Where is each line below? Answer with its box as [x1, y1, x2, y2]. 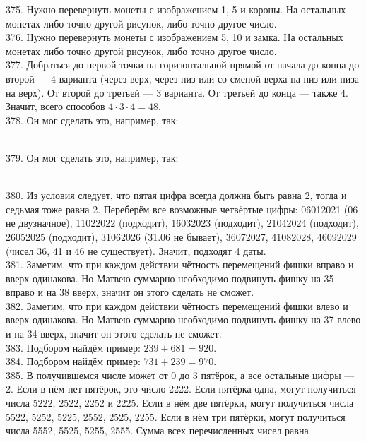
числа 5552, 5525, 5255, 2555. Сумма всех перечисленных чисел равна [6, 423, 309, 438]
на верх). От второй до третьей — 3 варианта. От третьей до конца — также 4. [6, 85, 348, 100]
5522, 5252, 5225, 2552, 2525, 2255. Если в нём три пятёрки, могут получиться [6, 409, 346, 424]
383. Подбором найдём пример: [6, 340, 141, 354]
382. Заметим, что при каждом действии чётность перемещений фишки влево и [6, 298, 348, 313]
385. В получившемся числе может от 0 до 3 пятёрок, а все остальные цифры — [6, 367, 355, 382]
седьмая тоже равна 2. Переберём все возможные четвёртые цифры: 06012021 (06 [6, 201, 358, 216]
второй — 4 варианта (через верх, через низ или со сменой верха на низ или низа [6, 71, 360, 85]
